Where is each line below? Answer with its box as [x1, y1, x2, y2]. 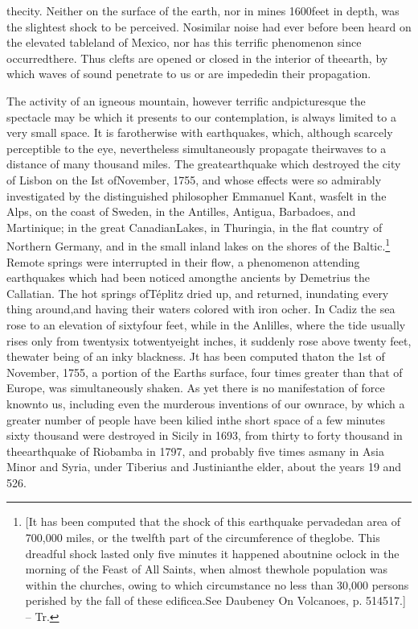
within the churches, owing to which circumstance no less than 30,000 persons [25, 576, 409, 593]
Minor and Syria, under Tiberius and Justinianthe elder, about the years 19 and [6, 458, 402, 475]
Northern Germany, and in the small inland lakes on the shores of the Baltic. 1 [6, 235, 391, 254]
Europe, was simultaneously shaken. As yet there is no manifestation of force [6, 379, 385, 396]
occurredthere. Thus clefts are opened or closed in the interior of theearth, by [6, 49, 388, 66]
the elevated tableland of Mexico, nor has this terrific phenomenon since [6, 34, 362, 51]
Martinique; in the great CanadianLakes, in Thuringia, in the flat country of [6, 218, 383, 235]
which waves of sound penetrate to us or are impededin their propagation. [6, 65, 371, 82]
